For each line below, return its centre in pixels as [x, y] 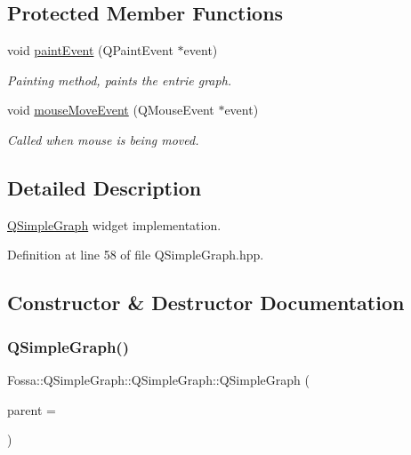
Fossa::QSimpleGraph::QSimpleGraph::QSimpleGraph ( [158, 379]
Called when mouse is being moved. [103, 139]
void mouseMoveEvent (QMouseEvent [111, 110]
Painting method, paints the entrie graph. [120, 80]
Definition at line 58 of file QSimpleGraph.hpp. [136, 255]
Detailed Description [105, 187]
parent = [32, 409]
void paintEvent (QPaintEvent [90, 50]
